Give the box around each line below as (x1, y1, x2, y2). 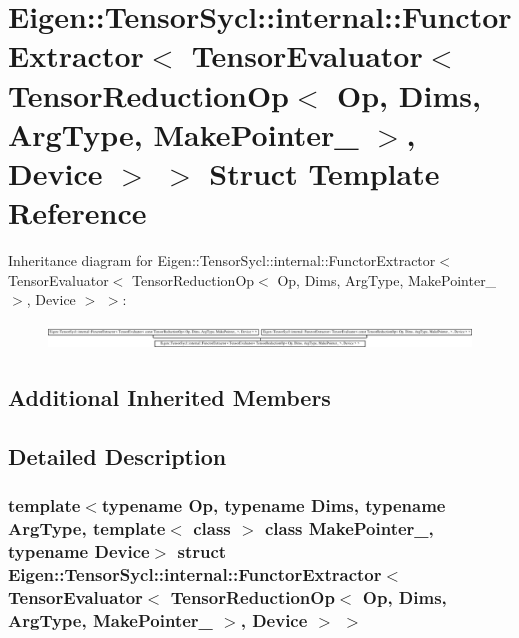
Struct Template (209, 152, 440, 193)
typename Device (8, 539, 150, 564)
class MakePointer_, (264, 516, 434, 541)
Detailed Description (8, 441, 227, 472)
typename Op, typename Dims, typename (101, 493, 446, 518)
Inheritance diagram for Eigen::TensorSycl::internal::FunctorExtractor (8, 250, 436, 271)
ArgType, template (8, 516, 166, 541)
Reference (8, 192, 147, 233)
